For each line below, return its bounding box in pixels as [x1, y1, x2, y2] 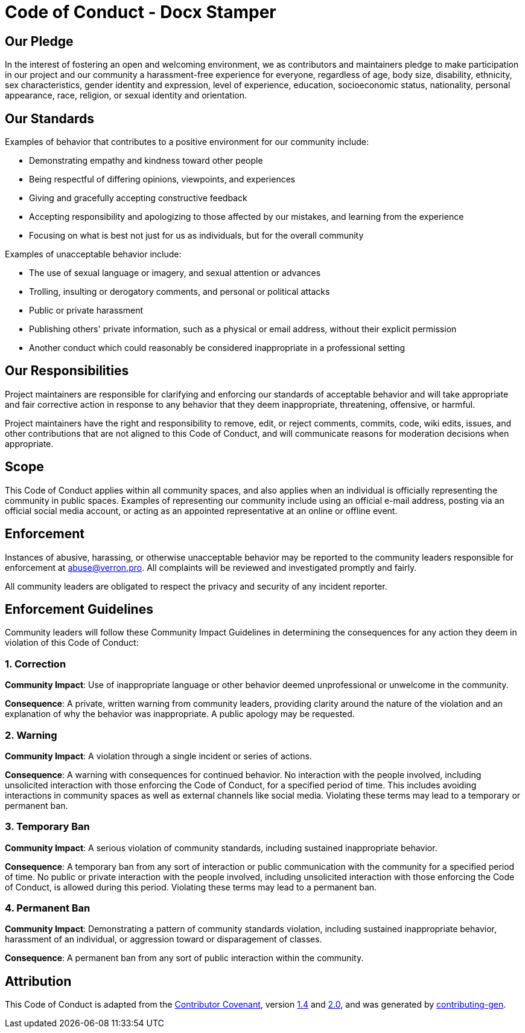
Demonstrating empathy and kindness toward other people [29, 155, 263, 166]
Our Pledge [5, 33, 74, 49]
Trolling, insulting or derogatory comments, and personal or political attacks [29, 286, 330, 297]
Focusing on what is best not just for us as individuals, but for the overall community [29, 230, 364, 241]
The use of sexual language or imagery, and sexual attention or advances [29, 268, 321, 278]
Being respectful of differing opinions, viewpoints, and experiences [29, 174, 296, 185]
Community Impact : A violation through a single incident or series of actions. [5, 750, 312, 761]
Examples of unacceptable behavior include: [5, 249, 182, 260]
